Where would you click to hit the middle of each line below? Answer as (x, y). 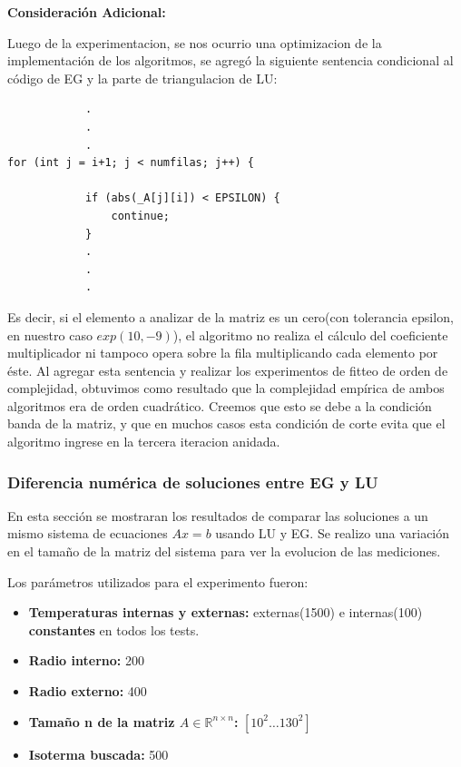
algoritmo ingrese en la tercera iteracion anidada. (144, 442)
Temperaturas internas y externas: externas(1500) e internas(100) (226, 612)
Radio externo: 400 (88, 691)
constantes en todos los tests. (114, 629)
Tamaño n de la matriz (102, 721)
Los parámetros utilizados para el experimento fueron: (158, 581)
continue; (140, 216)
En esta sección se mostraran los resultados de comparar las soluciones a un (218, 515)
